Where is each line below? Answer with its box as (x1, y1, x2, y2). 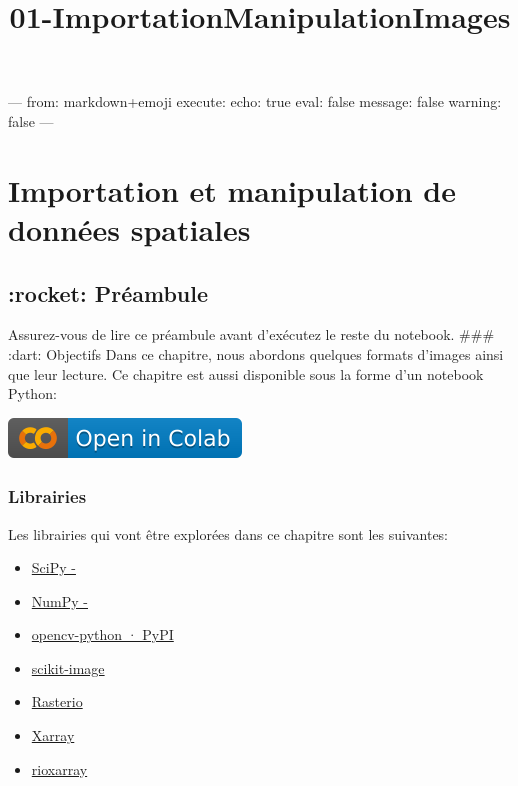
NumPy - (31, 590, 88, 611)
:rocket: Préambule (8, 277, 209, 308)
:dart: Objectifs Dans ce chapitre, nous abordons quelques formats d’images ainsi (8, 343, 504, 364)
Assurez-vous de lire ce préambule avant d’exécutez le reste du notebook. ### (8, 324, 495, 345)
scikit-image (31, 657, 105, 678)
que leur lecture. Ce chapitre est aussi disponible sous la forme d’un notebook (8, 363, 484, 384)
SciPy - (31, 557, 76, 578)
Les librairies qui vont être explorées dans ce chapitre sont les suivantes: (8, 523, 449, 544)
